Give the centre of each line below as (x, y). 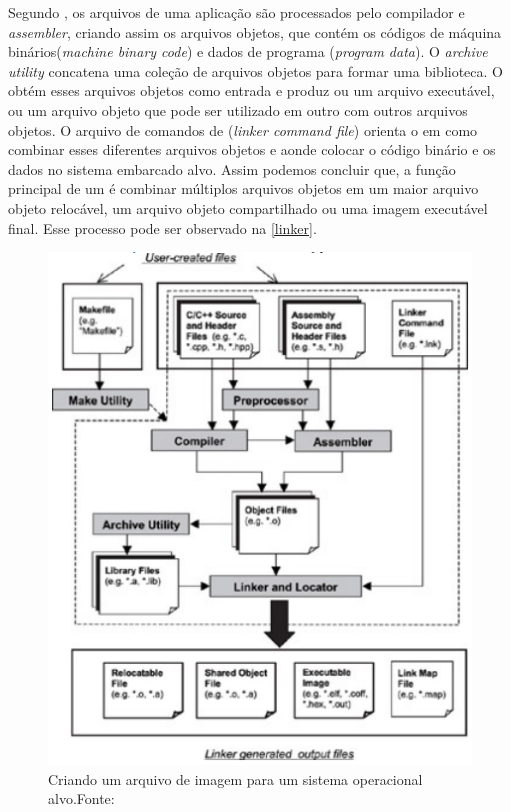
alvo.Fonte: (81, 798)
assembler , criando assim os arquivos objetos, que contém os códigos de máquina (255, 31)
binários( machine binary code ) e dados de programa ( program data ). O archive (248, 51)
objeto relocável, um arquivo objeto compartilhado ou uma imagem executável (248, 207)
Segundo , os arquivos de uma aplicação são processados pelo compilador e (236, 12)
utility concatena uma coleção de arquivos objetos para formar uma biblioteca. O (255, 70)
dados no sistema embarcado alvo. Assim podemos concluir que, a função (232, 168)
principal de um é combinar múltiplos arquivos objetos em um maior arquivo (243, 188)
